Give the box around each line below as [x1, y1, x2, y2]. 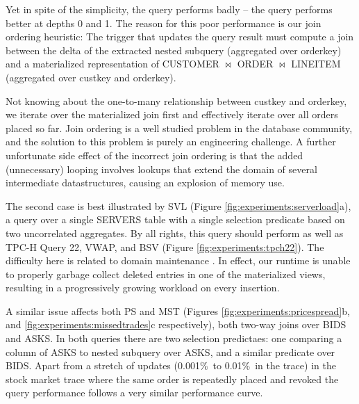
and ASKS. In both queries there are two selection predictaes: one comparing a [6, 331, 342, 346]
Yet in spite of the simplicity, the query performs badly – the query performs [6, 2, 333, 16]
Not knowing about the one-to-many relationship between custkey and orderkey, [6, 93, 347, 108]
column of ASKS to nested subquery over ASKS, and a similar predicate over [6, 344, 335, 359]
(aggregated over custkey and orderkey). [6, 70, 176, 84]
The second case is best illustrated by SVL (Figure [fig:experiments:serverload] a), [6, 198, 351, 213]
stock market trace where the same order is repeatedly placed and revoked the [6, 371, 339, 386]
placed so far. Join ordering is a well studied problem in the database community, [6, 120, 353, 135]
